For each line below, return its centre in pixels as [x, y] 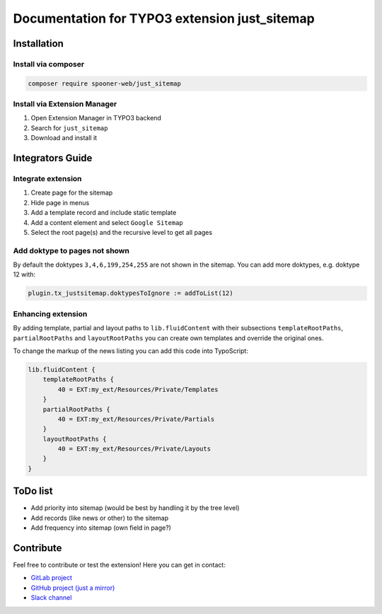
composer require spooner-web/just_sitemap [105, 83]
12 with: [24, 274]
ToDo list [33, 491]
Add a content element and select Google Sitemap [107, 222]
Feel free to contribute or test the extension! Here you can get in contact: [119, 565]
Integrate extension [47, 179]
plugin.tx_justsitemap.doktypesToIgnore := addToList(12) [131, 293]
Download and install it [64, 138]
